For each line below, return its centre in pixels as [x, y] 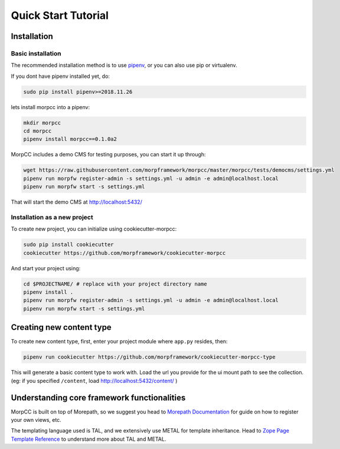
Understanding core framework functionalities [98, 397]
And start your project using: [46, 268]
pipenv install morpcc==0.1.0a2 [70, 139]
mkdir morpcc [42, 123]
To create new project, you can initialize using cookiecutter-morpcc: [94, 229]
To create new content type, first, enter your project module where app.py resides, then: [119, 342]
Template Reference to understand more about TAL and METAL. [89, 439]
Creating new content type [61, 327]
